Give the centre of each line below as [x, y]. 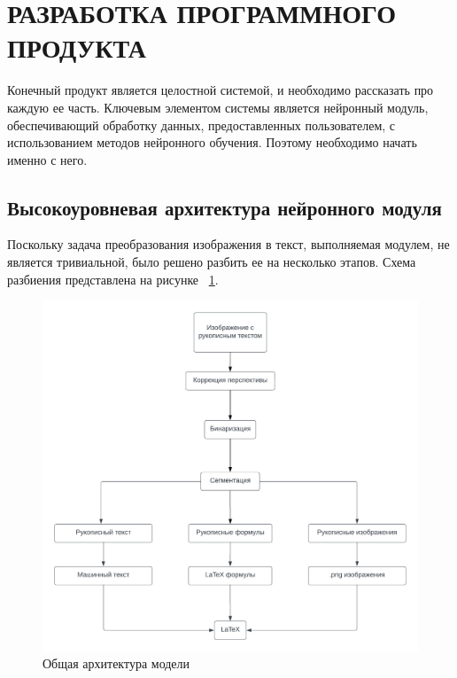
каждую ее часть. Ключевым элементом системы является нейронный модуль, [218, 107]
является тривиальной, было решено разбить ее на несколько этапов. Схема [212, 262]
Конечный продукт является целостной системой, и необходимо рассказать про [221, 90]
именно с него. [47, 159]
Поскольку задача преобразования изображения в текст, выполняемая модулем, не [228, 244]
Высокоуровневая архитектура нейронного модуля [225, 207]
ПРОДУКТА [77, 47]
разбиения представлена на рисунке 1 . [113, 279]
